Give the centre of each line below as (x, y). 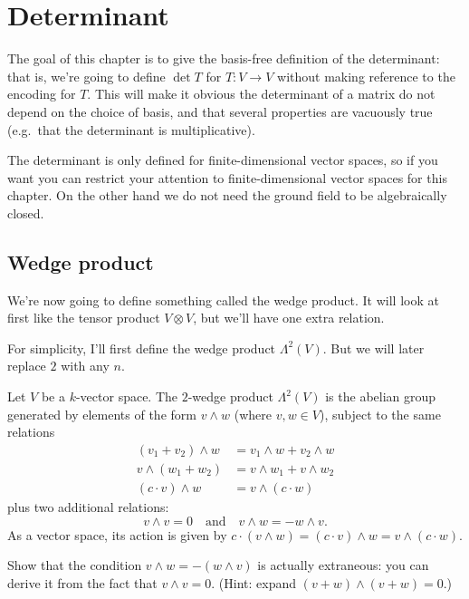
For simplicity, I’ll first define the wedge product (142, 348)
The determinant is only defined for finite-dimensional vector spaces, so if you (223, 160)
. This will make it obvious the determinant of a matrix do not (261, 94)
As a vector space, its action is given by (117, 534)
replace (27, 366)
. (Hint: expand (254, 582)
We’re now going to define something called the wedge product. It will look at (223, 299)
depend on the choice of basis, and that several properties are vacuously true (220, 111)
